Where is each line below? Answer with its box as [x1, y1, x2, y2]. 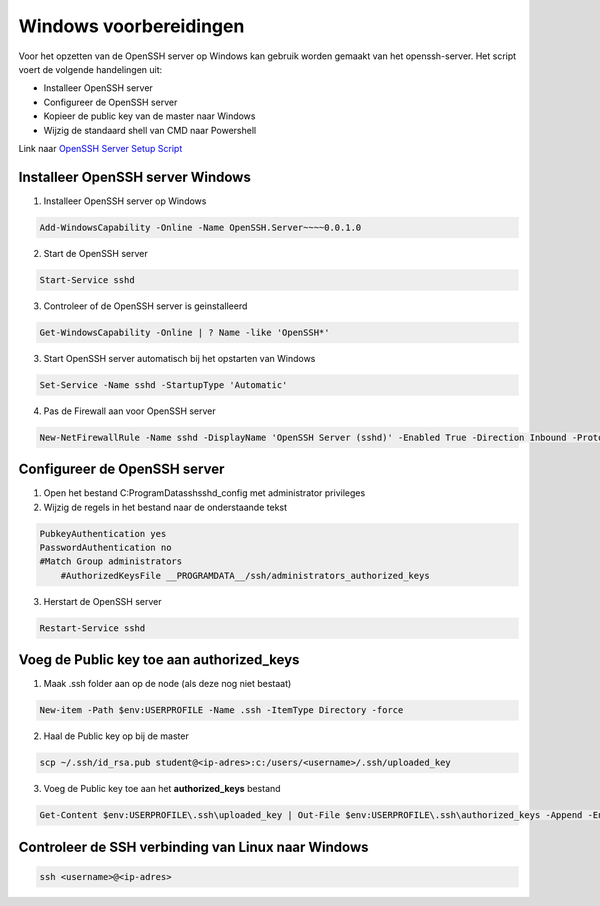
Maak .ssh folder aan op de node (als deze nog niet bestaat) [43, 678, 292, 690]
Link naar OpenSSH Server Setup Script [18, 142, 183, 154]
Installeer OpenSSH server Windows [18, 168, 252, 185]
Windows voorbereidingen [18, 15, 245, 37]
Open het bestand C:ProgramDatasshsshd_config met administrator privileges [43, 487, 366, 499]
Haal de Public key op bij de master [43, 730, 189, 742]
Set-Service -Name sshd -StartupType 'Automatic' [39, 379, 288, 390]
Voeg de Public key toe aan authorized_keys [18, 651, 300, 669]
